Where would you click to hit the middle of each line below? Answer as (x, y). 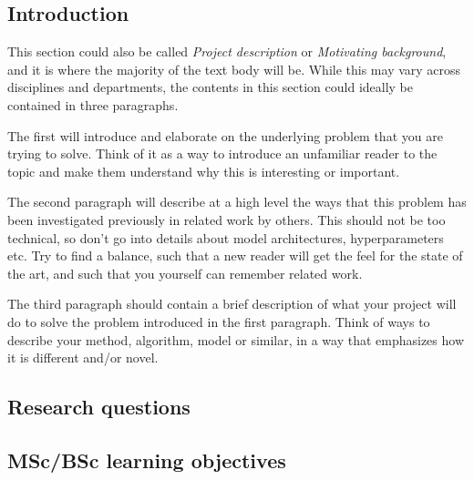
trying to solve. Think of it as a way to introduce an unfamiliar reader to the (222, 153)
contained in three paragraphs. (93, 104)
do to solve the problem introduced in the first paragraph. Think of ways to (219, 321)
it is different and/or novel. (83, 357)
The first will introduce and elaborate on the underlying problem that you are (225, 135)
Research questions (99, 407)
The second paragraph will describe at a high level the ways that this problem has (237, 202)
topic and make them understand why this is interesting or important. (204, 171)
